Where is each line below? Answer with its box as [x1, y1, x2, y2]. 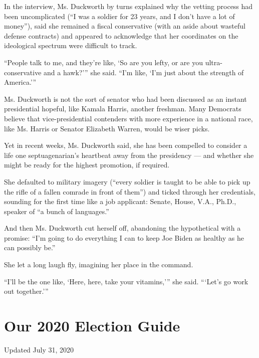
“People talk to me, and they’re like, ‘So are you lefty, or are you [4, 57, 203, 67]
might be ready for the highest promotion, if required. [4, 159, 170, 170]
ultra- [205, 57, 222, 67]
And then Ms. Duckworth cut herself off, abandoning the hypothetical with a [4, 223, 241, 233]
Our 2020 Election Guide [4, 315, 180, 336]
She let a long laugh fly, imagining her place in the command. [4, 259, 193, 270]
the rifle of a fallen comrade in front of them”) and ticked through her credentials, [4, 186, 255, 197]
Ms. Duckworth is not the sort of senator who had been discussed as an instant [4, 93, 247, 104]
